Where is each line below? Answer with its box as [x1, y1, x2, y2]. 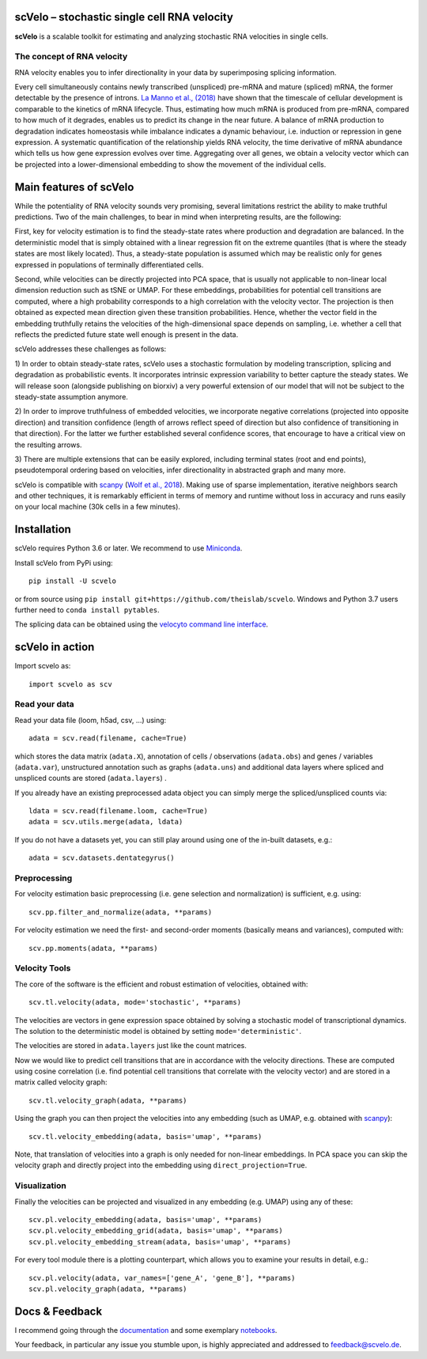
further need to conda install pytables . [14, 605, 160, 615]
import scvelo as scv [28, 679, 112, 688]
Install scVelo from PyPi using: [14, 558, 114, 567]
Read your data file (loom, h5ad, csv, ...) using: [14, 715, 167, 725]
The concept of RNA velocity [14, 51, 128, 62]
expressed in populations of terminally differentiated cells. [14, 259, 204, 269]
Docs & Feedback [14, 1304, 103, 1318]
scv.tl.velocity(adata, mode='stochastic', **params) [28, 997, 241, 1007]
